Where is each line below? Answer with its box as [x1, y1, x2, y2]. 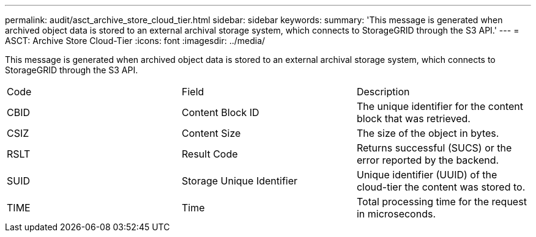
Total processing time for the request [356, 195, 527, 208]
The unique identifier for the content [356, 100, 524, 112]
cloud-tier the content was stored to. [356, 181, 526, 193]
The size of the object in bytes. [356, 127, 499, 139]
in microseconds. [356, 208, 436, 220]
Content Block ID [181, 106, 259, 119]
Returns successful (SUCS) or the [356, 142, 512, 154]
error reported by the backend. [356, 154, 499, 166]
